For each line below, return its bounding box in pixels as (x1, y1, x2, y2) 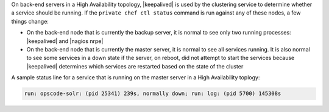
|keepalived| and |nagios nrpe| (26, 37, 104, 45)
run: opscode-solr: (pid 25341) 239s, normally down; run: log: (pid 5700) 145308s (24, 90, 281, 97)
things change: (11, 18, 49, 25)
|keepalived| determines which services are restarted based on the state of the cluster (26, 62, 244, 70)
